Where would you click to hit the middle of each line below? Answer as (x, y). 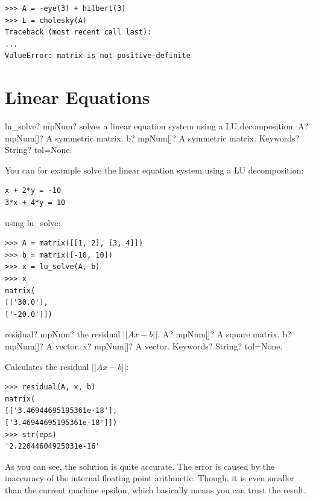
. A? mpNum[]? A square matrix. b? (224, 334)
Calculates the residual (47, 366)
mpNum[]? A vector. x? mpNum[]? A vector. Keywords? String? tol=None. (144, 346)
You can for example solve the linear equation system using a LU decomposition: (154, 170)
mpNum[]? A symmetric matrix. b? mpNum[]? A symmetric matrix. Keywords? (152, 138)
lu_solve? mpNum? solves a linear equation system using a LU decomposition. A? (157, 126)
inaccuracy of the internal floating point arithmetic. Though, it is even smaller (150, 478)
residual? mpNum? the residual (63, 334)
